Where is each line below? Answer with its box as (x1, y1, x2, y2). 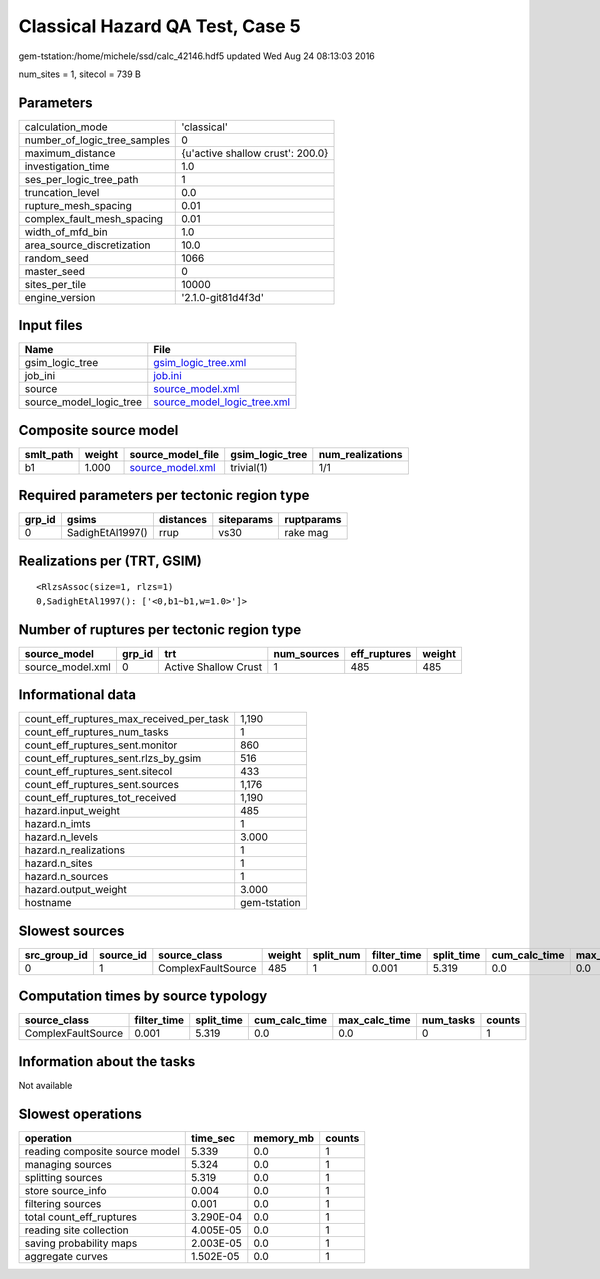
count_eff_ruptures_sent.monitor (24, 738, 178, 752)
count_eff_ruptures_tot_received (24, 791, 177, 805)
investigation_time (24, 159, 110, 173)
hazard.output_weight (24, 883, 127, 897)
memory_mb (253, 1131, 315, 1145)
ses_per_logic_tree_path (24, 172, 139, 186)
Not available (18, 1079, 73, 1091)
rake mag (284, 526, 329, 540)
